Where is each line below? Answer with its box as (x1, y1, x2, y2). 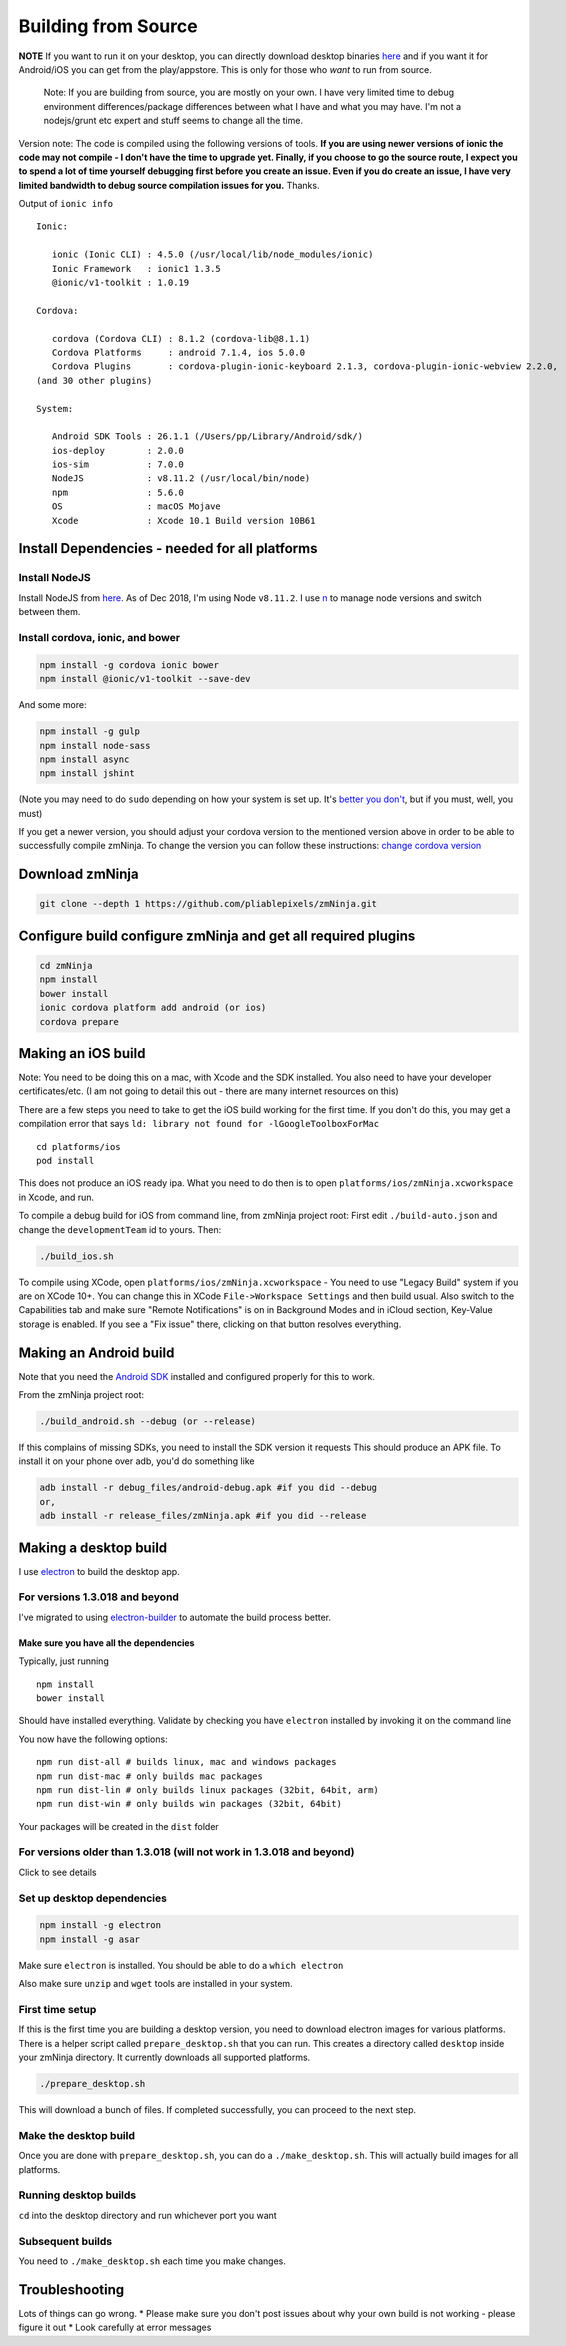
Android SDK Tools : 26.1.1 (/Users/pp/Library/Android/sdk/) (51, 431, 364, 442)
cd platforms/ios (36, 1141, 121, 1152)
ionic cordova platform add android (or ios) (39, 1002, 267, 1014)
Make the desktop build (18, 2128, 135, 2142)
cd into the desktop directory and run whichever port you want (18, 2209, 277, 2221)
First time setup (18, 2002, 97, 2016)
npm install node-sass (39, 740, 151, 751)
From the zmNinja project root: (18, 1389, 145, 1401)
